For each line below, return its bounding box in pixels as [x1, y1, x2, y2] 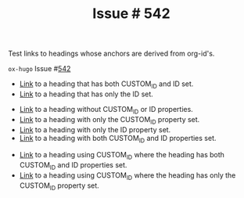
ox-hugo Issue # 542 [8, 64, 71, 74]
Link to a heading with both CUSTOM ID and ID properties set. [19, 133, 217, 145]
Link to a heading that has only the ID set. [19, 89, 154, 99]
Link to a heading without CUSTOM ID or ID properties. [19, 104, 193, 116]
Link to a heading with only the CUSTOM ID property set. [19, 114, 200, 126]
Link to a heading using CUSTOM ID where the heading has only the [19, 170, 236, 182]
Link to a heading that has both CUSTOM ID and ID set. [19, 79, 194, 90]
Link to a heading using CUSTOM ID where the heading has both [19, 150, 225, 161]
